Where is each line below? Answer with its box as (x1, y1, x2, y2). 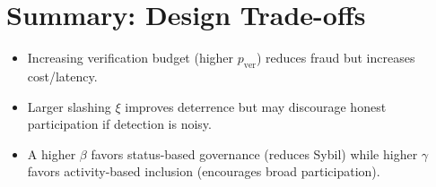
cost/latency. (27, 66, 98, 85)
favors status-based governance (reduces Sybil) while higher (91, 144, 418, 163)
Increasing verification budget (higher (27, 48, 234, 67)
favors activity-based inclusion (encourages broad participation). (27, 162, 380, 181)
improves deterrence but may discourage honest (125, 97, 387, 115)
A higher (27, 144, 76, 163)
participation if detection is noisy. (27, 115, 212, 133)
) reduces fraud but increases (256, 48, 415, 67)
